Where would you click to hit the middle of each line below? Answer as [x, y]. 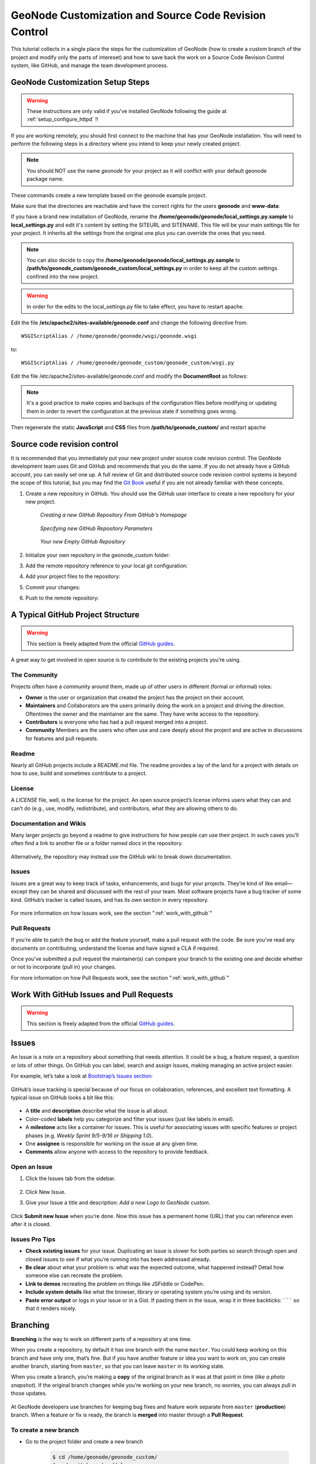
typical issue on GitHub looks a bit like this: [63, 1097]
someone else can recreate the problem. [74, 1275]
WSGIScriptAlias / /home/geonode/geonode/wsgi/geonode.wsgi [109, 336]
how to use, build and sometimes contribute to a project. [79, 774]
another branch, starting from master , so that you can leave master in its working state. [118, 1366]
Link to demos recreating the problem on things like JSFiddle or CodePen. [115, 1284]
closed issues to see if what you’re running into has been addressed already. [118, 1259]
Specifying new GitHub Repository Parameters [96, 528]
